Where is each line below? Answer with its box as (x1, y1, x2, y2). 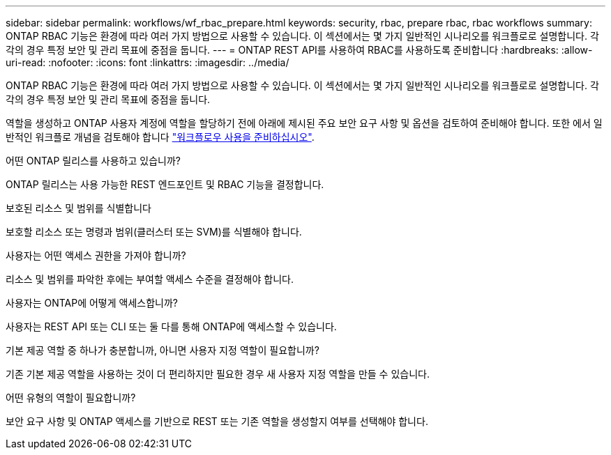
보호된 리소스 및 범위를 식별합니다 (6, 202, 151, 214)
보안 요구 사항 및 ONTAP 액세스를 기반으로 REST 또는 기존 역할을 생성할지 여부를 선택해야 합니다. (6, 415, 428, 427)
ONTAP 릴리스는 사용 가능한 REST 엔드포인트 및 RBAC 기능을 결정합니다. (6, 178, 324, 190)
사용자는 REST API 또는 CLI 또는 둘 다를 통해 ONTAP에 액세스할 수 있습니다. (6, 321, 337, 332)
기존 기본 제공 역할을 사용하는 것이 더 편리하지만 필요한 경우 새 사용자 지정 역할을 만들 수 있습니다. (6, 368, 430, 380)
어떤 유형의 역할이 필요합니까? (6, 392, 136, 403)
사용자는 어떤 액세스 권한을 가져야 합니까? (6, 249, 186, 261)
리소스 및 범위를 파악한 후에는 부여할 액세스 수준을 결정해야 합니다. (6, 273, 294, 285)
